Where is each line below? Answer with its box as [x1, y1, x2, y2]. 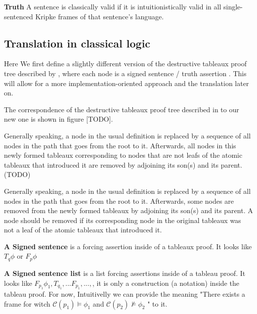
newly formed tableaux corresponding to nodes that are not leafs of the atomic [4, 150, 243, 160]
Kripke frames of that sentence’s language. [35, 11, 164, 21]
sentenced [4, 11, 33, 21]
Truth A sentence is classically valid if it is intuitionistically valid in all [4, 1, 221, 11]
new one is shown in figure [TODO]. [4, 114, 113, 124]
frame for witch [4, 298, 50, 309]
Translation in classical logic [4, 35, 151, 50]
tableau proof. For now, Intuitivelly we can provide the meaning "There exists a [4, 288, 245, 299]
